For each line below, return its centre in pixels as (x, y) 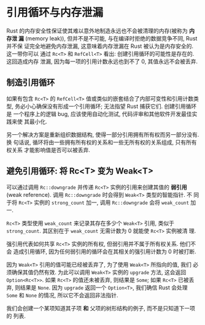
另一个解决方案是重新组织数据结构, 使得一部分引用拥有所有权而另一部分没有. (103, 134)
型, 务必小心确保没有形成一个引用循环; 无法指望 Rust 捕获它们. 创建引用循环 (102, 106)
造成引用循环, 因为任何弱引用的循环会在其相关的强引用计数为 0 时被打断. (105, 251)
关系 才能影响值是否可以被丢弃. (51, 150)
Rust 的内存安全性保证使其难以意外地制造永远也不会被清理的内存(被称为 (97, 31)
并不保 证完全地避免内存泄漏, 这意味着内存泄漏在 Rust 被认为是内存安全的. (100, 46)
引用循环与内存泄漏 (55, 13)
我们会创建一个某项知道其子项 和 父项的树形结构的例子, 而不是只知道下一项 (101, 308)
